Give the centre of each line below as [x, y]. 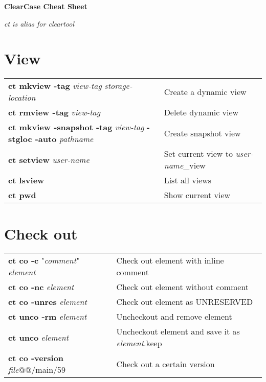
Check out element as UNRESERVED [185, 302]
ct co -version [36, 358]
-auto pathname [64, 139]
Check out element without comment [183, 287]
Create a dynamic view [205, 91]
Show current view [197, 195]
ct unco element [39, 337]
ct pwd [22, 195]
